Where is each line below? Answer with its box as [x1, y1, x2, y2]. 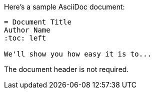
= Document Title [4, 18, 71, 26]
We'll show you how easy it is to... [4, 50, 152, 58]
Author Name [4, 26, 50, 34]
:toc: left [4, 34, 46, 42]
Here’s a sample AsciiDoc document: [4, 2, 125, 11]
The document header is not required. [4, 65, 129, 73]
